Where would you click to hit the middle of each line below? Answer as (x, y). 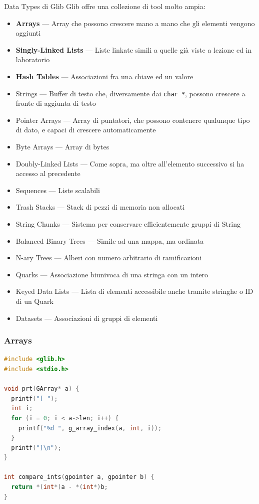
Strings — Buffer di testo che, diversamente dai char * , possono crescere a (130, 93)
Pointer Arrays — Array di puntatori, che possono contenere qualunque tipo (133, 120)
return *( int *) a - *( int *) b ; (59, 487)
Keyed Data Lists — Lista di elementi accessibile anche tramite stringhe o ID (134, 291)
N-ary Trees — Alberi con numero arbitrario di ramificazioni (109, 258)
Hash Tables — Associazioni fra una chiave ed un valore (104, 76)
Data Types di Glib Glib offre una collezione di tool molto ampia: (105, 6)
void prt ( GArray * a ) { (42, 389)
